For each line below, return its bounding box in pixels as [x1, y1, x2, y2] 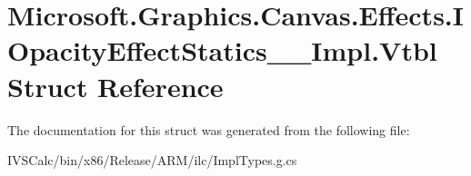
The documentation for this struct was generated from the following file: [7, 120, 410, 139]
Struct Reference [7, 67, 224, 104]
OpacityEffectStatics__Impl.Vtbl [7, 32, 437, 69]
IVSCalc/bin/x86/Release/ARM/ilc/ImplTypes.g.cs [7, 151, 297, 170]
